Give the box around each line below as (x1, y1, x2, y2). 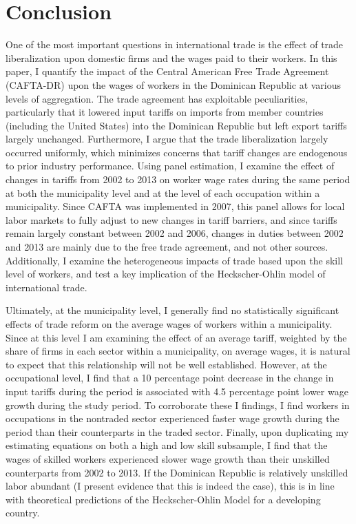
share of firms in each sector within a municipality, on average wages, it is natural (6, 344, 350, 358)
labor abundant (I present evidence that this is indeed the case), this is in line (6, 479, 335, 493)
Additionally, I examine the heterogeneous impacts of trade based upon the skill (6, 253, 344, 267)
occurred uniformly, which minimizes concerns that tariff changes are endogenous (6, 145, 348, 159)
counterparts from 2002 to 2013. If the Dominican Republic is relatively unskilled (6, 465, 348, 479)
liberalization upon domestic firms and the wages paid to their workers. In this (6, 50, 337, 65)
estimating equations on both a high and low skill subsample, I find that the (6, 438, 328, 452)
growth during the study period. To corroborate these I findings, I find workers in (6, 397, 350, 412)
